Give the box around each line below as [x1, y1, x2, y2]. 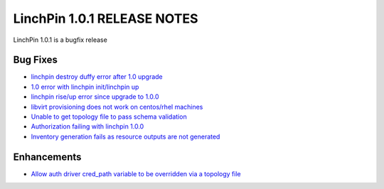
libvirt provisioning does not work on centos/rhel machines [31, 102, 203, 111]
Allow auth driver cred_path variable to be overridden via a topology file [31, 169, 241, 178]
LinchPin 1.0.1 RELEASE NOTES [13, 11, 198, 26]
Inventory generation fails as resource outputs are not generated [31, 132, 220, 141]
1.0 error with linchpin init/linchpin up [31, 82, 139, 91]
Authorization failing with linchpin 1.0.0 [31, 122, 144, 131]
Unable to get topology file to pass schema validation [31, 112, 188, 121]
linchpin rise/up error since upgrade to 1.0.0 [31, 92, 159, 101]
